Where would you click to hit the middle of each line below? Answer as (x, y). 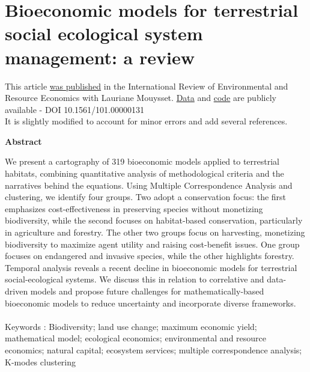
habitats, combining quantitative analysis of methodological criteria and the (144, 173)
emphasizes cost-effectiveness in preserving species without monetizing (134, 208)
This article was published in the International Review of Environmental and (147, 86)
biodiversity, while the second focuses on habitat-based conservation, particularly (154, 220)
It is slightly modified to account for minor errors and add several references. (146, 121)
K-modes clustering (41, 361)
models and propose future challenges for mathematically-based (147, 291)
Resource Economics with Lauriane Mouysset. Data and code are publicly (141, 98)
